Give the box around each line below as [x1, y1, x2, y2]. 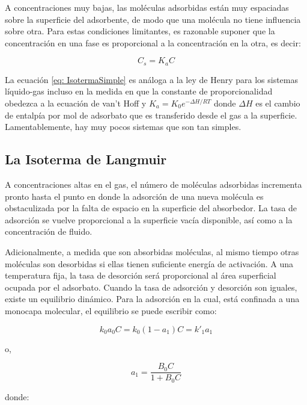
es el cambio [255, 97, 300, 110]
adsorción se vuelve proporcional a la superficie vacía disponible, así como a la [5, 213, 293, 226]
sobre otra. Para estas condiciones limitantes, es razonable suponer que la [5, 25, 275, 37]
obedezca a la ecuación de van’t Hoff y [5, 97, 147, 110]
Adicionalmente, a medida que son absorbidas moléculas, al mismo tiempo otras [5, 245, 299, 258]
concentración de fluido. [5, 225, 93, 238]
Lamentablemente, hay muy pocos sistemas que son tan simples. [5, 120, 242, 133]
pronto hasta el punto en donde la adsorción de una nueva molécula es [5, 190, 264, 202]
